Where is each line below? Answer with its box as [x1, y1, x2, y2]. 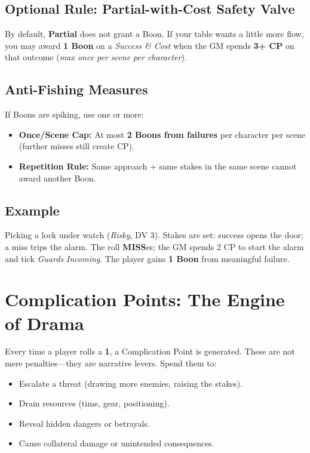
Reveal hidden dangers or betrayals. [19, 417, 150, 429]
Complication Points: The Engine [5, 287, 285, 312]
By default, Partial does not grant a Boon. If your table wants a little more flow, [5, 27, 304, 40]
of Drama [5, 310, 84, 335]
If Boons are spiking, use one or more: [5, 108, 144, 121]
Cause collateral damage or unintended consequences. [19, 437, 214, 449]
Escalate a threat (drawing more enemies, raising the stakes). [19, 377, 243, 389]
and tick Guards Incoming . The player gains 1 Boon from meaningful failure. [5, 252, 290, 264]
